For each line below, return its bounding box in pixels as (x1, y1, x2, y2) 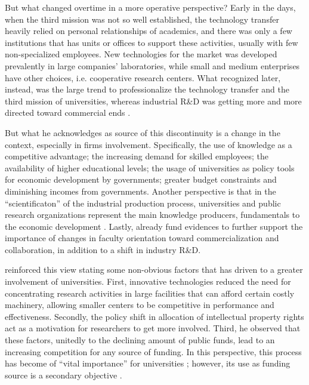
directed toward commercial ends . (5, 106, 131, 119)
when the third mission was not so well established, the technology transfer (5, 13, 279, 25)
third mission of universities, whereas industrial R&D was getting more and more (5, 94, 302, 107)
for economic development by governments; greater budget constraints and (5, 173, 277, 186)
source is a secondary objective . (5, 368, 122, 381)
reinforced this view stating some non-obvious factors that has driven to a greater (5, 263, 303, 276)
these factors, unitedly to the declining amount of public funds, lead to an (5, 334, 275, 346)
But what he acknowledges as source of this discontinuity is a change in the (5, 126, 280, 138)
